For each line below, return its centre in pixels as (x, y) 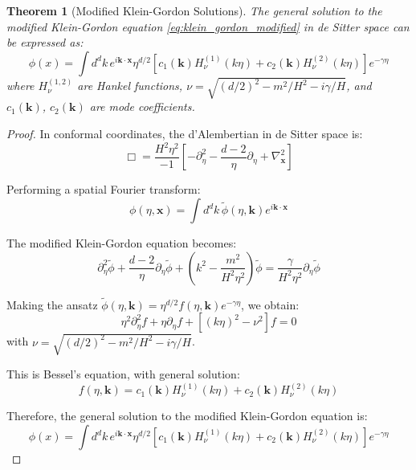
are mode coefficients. (142, 106)
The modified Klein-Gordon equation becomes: (122, 243)
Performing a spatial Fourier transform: (104, 189)
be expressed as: (45, 42)
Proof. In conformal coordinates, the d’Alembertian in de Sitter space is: (185, 133)
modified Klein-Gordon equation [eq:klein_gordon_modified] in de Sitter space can (208, 26)
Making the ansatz (52, 304)
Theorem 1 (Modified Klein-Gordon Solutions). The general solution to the (194, 10)
